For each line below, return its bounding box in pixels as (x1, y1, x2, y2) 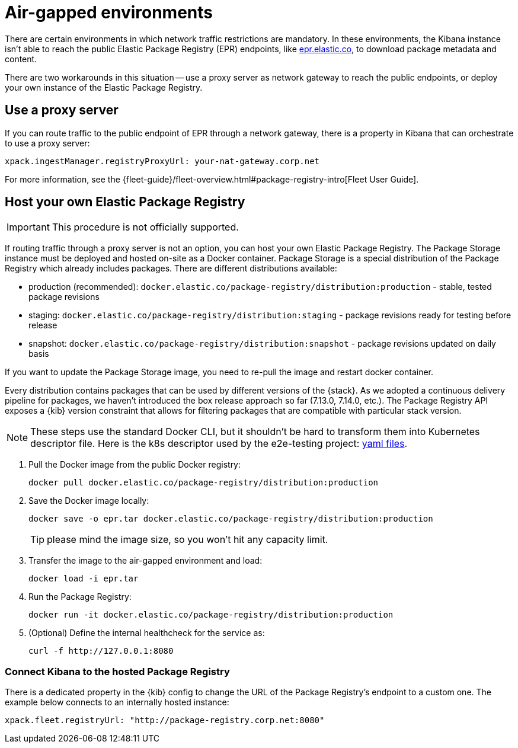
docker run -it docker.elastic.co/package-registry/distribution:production (28, 610, 394, 620)
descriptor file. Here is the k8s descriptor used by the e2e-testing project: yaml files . (30, 437, 408, 450)
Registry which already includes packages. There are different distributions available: (5, 263, 337, 274)
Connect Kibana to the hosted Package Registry (5, 665, 230, 677)
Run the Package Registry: (28, 592, 132, 602)
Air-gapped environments (5, 2, 213, 23)
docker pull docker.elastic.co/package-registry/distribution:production (28, 478, 379, 488)
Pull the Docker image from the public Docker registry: (28, 459, 241, 470)
